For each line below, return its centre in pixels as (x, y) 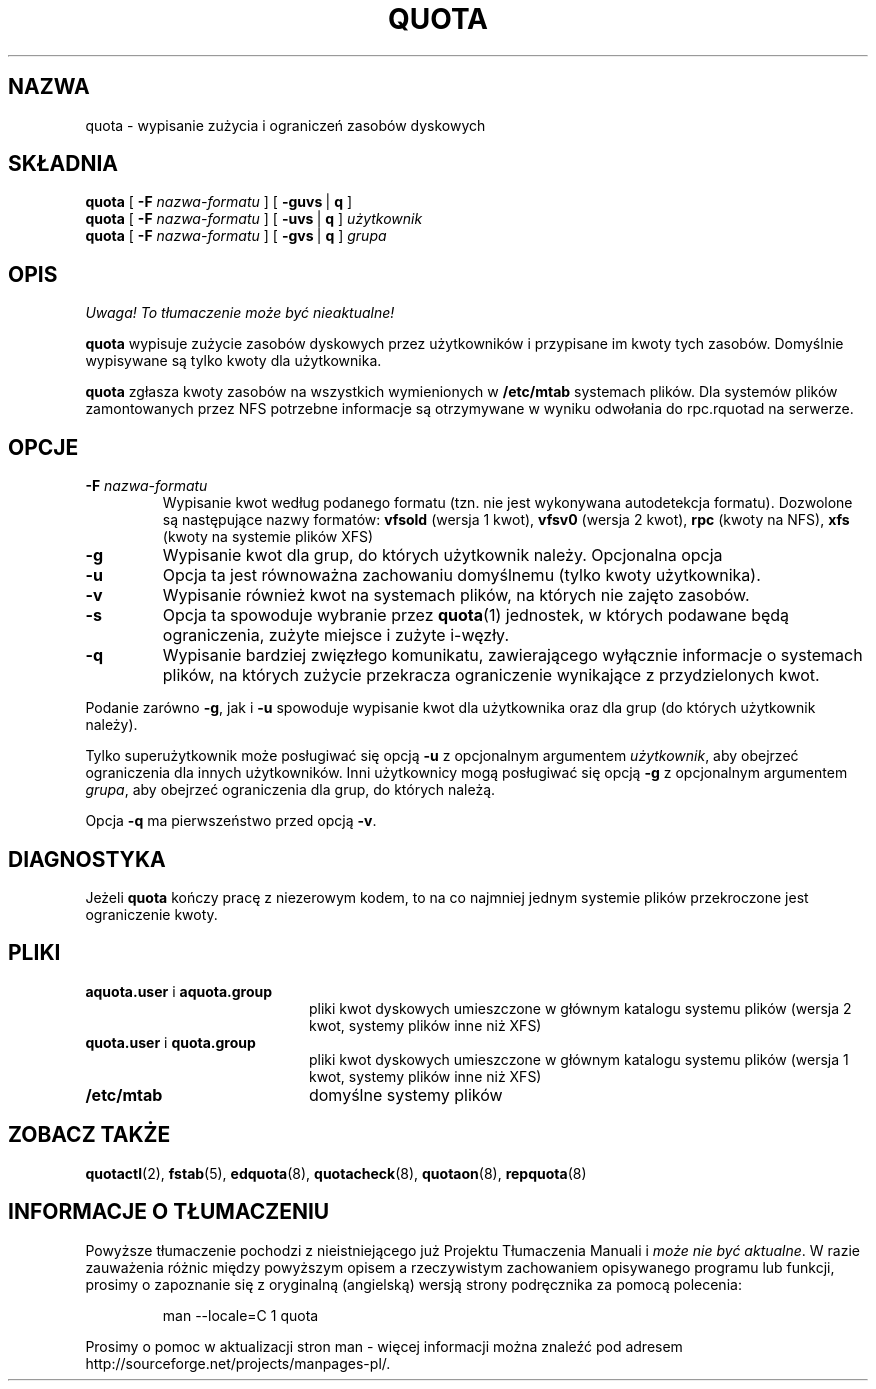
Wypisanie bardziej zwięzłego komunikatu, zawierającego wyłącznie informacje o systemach (512, 655)
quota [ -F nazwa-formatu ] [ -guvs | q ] (219, 202)
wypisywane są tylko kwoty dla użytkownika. (233, 361)
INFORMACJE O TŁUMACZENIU (169, 1212)
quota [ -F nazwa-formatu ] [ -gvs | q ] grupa (236, 236)
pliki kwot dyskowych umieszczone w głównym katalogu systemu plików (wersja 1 (579, 1059)
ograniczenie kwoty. (151, 914)
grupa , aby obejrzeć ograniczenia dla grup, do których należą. (290, 790)
